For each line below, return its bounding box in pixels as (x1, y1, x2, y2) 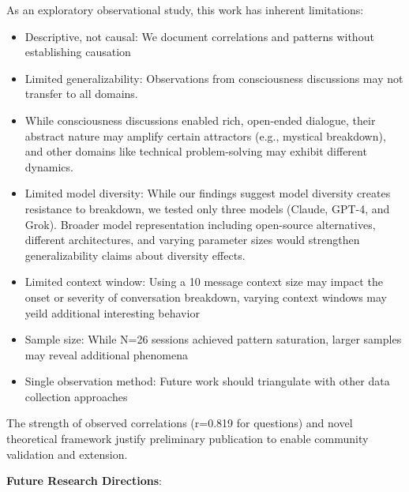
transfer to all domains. (24, 85, 138, 102)
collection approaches (24, 388, 128, 404)
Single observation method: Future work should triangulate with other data (24, 373, 390, 389)
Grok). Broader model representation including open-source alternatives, (24, 216, 376, 232)
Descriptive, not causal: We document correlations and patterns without (24, 28, 374, 44)
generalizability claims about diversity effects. (24, 246, 246, 263)
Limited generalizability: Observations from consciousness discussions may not (24, 69, 403, 86)
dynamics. (24, 158, 73, 175)
